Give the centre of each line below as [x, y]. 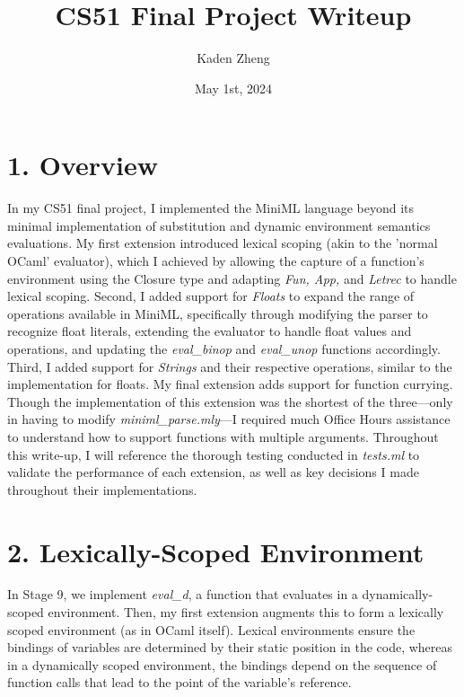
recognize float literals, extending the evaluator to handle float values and [210, 331]
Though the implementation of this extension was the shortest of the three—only [230, 401]
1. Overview [83, 165]
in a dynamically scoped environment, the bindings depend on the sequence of [222, 664]
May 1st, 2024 [233, 88]
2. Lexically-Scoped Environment [216, 551]
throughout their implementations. [102, 489]
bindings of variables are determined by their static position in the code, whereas [230, 647]
